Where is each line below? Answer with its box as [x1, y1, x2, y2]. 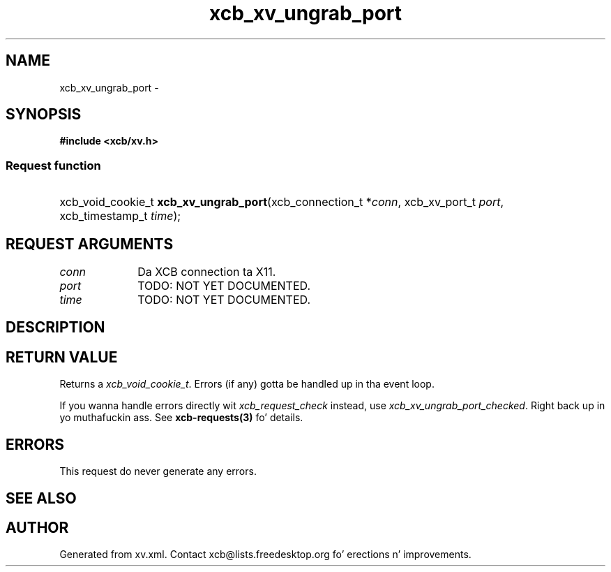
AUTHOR [6, 518, 69, 536]
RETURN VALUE [6, 348, 118, 366]
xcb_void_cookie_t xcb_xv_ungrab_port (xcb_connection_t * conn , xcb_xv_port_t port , [59, 195, 504, 210]
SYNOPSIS [6, 105, 82, 124]
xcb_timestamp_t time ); [59, 209, 181, 223]
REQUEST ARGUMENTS [6, 235, 174, 253]
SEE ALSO [6, 489, 77, 507]
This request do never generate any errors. [59, 465, 257, 478]
